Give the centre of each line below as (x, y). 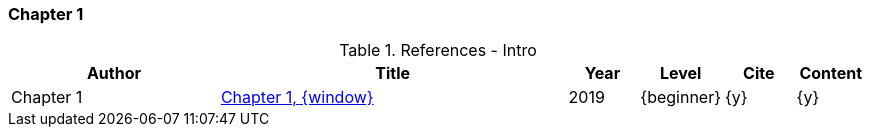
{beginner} (681, 97)
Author (113, 73)
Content (831, 73)
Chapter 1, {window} (297, 97)
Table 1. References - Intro (438, 50)
